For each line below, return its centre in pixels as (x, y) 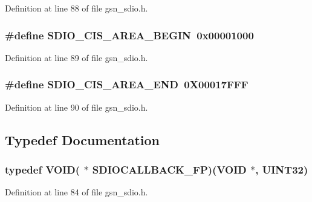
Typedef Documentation (82, 139)
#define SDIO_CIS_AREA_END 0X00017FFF (127, 84)
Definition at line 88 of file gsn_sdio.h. (76, 8)
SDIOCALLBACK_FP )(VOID (169, 169)
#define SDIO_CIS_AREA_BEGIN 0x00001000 (129, 35)
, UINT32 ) (282, 169)
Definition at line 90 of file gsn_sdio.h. (76, 107)
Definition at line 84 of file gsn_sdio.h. (76, 192)
